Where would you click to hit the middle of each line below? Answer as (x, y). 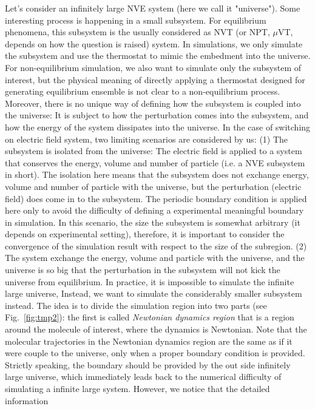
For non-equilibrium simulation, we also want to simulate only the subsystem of (153, 67)
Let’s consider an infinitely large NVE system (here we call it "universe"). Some (153, 8)
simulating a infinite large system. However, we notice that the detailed (137, 388)
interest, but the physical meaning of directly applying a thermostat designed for (155, 79)
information (27, 400)
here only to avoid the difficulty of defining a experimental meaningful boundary (154, 210)
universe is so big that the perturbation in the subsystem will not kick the (143, 270)
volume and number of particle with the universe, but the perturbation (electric (153, 186)
